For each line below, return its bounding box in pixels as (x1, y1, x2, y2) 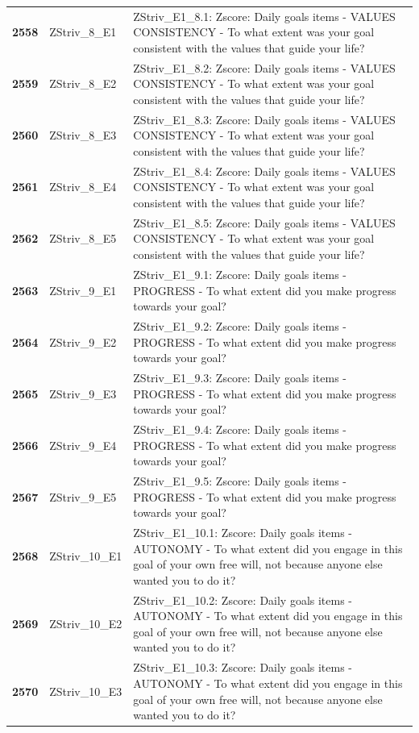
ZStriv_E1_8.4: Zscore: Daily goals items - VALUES (133, 162, 396, 179)
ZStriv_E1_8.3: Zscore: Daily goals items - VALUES (133, 110, 396, 127)
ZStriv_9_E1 (49, 281, 117, 298)
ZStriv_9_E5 (49, 488, 117, 505)
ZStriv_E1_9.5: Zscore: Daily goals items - (133, 473, 347, 489)
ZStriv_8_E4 (49, 178, 117, 195)
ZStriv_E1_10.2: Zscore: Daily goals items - (133, 591, 353, 608)
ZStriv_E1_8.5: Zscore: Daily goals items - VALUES (133, 214, 396, 231)
